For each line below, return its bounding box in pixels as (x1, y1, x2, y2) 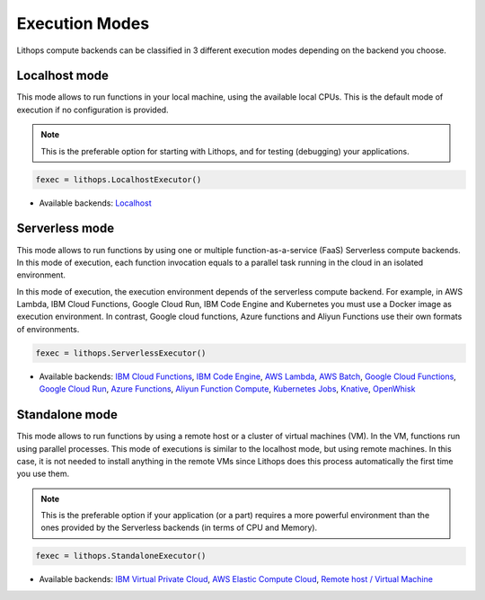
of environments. (16, 323, 80, 334)
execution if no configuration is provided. (16, 104, 170, 115)
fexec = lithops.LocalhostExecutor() (35, 174, 202, 184)
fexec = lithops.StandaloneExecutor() (35, 551, 207, 561)
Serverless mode (16, 221, 115, 236)
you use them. (16, 468, 70, 480)
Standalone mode (16, 407, 119, 422)
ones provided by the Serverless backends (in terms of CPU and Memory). (40, 522, 318, 534)
